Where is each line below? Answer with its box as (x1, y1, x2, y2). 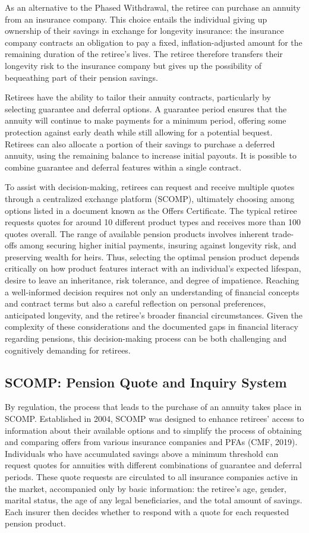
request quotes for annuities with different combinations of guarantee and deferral (5, 459, 302, 471)
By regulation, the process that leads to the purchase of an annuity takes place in (5, 400, 302, 413)
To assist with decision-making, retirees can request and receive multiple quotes (5, 181, 295, 193)
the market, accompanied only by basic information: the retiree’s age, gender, (5, 482, 287, 494)
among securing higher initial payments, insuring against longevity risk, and (20, 239, 297, 251)
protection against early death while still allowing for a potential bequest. (5, 125, 273, 138)
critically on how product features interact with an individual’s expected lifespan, (5, 262, 301, 275)
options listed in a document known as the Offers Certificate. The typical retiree (5, 204, 297, 216)
